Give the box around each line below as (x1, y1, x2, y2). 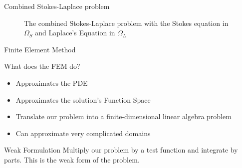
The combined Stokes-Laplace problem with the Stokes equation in (24, 17, 229, 28)
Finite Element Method (4, 44, 76, 54)
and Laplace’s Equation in (35, 27, 115, 38)
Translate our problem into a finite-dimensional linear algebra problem (15, 111, 232, 122)
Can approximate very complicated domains (15, 128, 151, 138)
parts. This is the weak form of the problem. (4, 154, 140, 165)
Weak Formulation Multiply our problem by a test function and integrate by (4, 145, 238, 155)
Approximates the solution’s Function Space (15, 94, 151, 105)
